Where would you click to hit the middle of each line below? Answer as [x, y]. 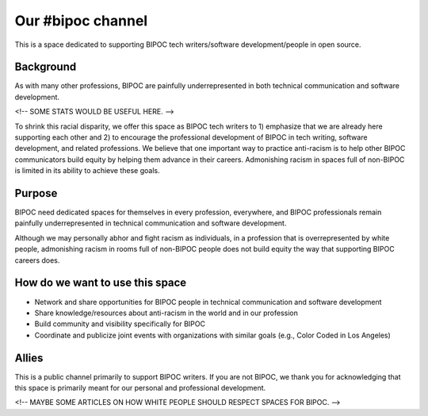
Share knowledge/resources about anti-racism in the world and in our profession [166, 313]
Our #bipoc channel [81, 21]
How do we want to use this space [101, 283]
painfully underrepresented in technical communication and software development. [151, 223]
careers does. [37, 260]
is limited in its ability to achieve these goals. [87, 171]
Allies [29, 358]
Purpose [36, 193]
